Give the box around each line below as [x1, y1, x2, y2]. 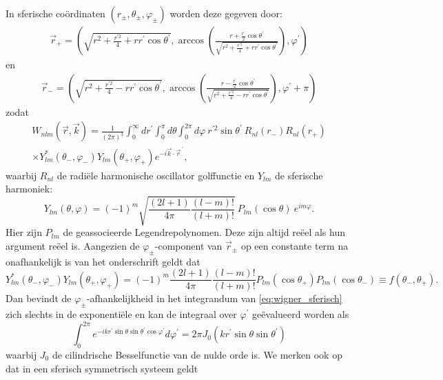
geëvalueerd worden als [252, 307, 349, 321]
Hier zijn [6, 225, 42, 239]
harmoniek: [6, 181, 53, 196]
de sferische [274, 168, 323, 182]
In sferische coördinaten [6, 6, 105, 20]
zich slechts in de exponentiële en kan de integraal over [6, 307, 237, 321]
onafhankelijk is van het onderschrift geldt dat [6, 254, 200, 268]
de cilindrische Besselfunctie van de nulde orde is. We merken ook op [52, 347, 342, 361]
